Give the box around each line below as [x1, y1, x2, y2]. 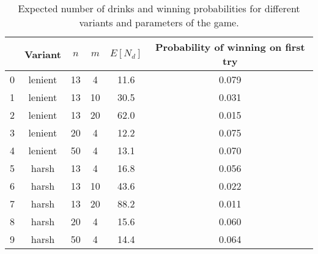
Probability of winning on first [155, 40, 305, 54]
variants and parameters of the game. [79, 15, 239, 29]
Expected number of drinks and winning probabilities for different [18, 1, 300, 15]
